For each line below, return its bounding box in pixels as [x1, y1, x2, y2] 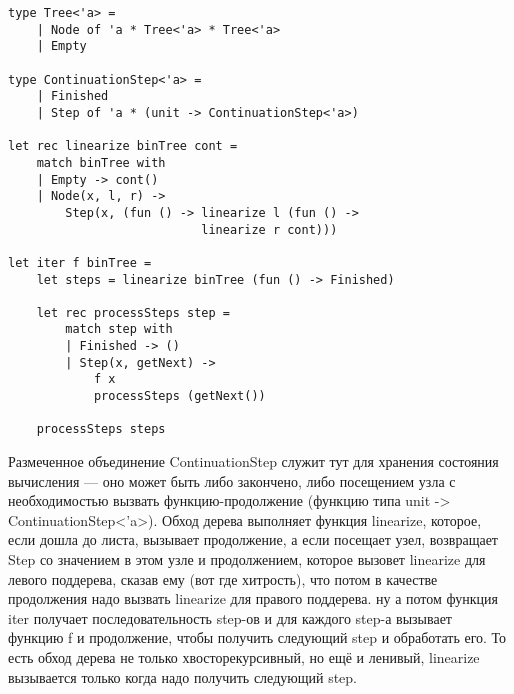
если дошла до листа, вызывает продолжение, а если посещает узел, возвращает [8, 529, 498, 550]
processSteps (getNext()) [93, 389, 266, 404]
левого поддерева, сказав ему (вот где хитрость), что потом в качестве [8, 568, 438, 589]
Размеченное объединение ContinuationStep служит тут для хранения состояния [8, 451, 499, 472]
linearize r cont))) [201, 222, 338, 237]
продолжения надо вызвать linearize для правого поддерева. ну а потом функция [8, 588, 498, 609]
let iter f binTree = [8, 255, 152, 270]
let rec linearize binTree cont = [8, 139, 238, 154]
